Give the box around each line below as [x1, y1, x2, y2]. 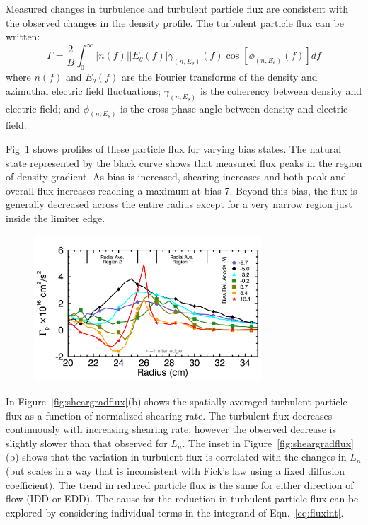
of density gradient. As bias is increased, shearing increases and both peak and [6, 169, 347, 184]
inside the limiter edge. [6, 210, 105, 225]
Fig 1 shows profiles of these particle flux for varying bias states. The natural [6, 141, 342, 156]
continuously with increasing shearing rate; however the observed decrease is [6, 422, 336, 437]
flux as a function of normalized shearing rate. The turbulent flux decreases [6, 408, 333, 422]
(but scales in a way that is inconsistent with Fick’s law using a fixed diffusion [6, 463, 345, 478]
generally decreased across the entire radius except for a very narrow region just [6, 197, 352, 212]
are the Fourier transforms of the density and [121, 69, 318, 84]
